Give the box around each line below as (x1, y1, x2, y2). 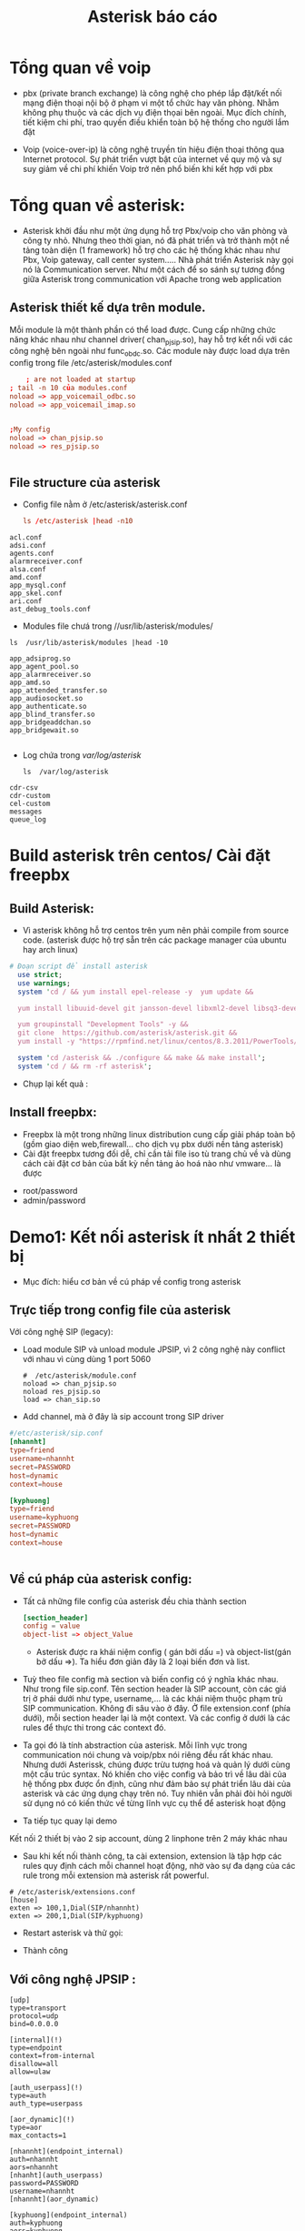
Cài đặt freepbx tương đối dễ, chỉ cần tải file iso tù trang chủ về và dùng (22, 1148, 291, 1159)
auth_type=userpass (9, 2099, 84, 2108)
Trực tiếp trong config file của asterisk (9, 1302, 231, 1317)
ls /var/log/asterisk (22, 767, 109, 777)
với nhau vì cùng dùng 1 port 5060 (22, 1354, 152, 1365)
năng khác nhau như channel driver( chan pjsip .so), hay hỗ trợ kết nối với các (9, 334, 293, 347)
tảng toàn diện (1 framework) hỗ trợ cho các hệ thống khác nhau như (22, 244, 280, 256)
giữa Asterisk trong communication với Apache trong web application (22, 273, 281, 284)
